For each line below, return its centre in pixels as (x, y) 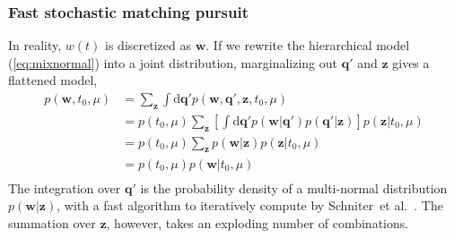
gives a (411, 62)
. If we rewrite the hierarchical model (308, 45)
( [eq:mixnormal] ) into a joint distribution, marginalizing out (173, 62)
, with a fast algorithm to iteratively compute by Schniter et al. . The (250, 205)
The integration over (65, 187)
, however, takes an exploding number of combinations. (258, 222)
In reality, (35, 45)
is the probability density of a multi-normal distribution (294, 187)
